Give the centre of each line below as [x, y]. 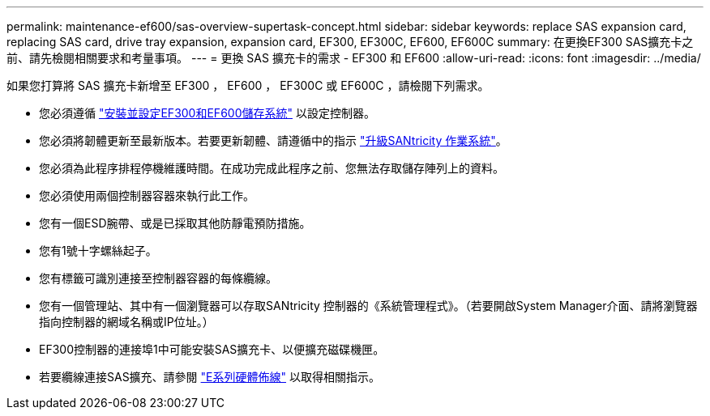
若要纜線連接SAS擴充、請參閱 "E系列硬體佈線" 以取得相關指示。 [210, 377]
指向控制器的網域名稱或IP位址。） [126, 322]
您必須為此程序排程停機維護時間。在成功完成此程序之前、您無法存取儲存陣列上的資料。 [272, 168]
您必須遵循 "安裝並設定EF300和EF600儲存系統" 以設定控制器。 [207, 113]
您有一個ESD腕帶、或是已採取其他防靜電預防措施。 [175, 223]
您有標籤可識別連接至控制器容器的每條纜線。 [158, 278]
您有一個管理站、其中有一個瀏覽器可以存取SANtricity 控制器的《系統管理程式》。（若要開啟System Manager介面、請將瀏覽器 [368, 306]
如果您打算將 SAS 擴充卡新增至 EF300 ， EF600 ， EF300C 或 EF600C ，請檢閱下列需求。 [248, 85]
